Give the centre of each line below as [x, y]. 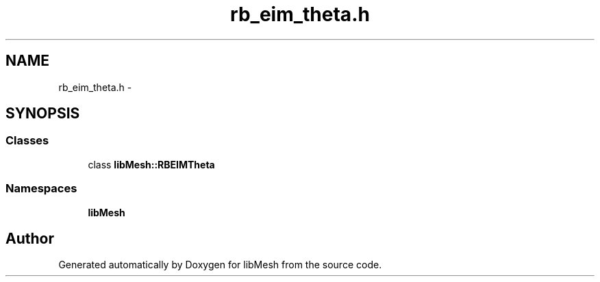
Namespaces [41, 189]
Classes [27, 141]
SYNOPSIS [43, 114]
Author [30, 238]
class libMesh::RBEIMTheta [151, 164]
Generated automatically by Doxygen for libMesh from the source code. [220, 265]
